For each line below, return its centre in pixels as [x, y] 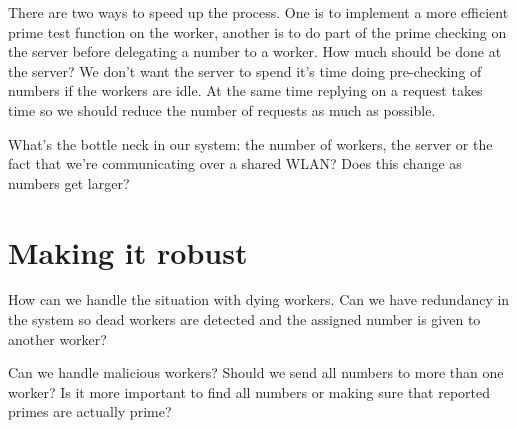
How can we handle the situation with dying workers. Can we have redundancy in [259, 299]
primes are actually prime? [90, 411]
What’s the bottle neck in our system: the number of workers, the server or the [250, 143]
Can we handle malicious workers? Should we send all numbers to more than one [256, 372]
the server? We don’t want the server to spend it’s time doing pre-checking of [245, 70]
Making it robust [128, 251]
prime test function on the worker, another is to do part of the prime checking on [257, 31]
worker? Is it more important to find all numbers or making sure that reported [249, 391]
